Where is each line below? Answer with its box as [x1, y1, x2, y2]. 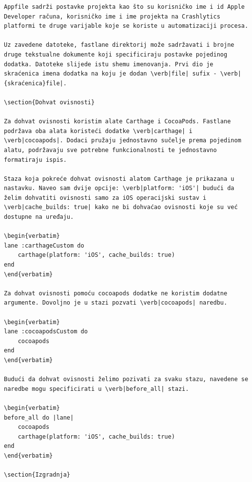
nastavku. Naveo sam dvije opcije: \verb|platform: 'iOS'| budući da [4, 185, 234, 192]
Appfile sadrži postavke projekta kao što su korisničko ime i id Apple [4, 3, 245, 10]
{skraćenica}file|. [4, 79, 67, 87]
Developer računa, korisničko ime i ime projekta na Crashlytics [4, 13, 220, 20]
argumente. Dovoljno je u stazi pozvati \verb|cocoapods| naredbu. [4, 299, 228, 307]
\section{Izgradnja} [4, 471, 71, 479]
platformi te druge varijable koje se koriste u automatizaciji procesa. [4, 22, 249, 30]
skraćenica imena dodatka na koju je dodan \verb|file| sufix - [4, 70, 217, 77]
